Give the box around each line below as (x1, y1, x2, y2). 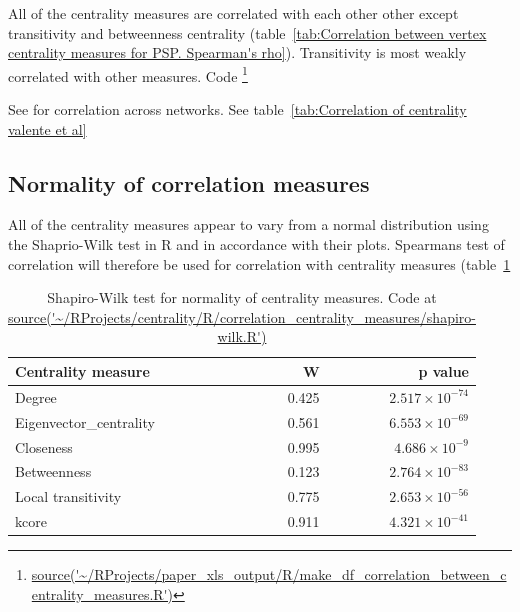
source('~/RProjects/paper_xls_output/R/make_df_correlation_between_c (31, 564, 507, 585)
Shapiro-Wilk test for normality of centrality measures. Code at (47, 287, 437, 308)
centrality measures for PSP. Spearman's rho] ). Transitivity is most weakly (8, 42, 467, 63)
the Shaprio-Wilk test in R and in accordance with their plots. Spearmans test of (8, 234, 505, 255)
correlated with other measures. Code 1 (8, 62, 248, 86)
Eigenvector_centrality (15, 411, 155, 432)
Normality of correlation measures (8, 167, 370, 198)
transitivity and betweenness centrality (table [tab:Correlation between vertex (8, 22, 487, 43)
